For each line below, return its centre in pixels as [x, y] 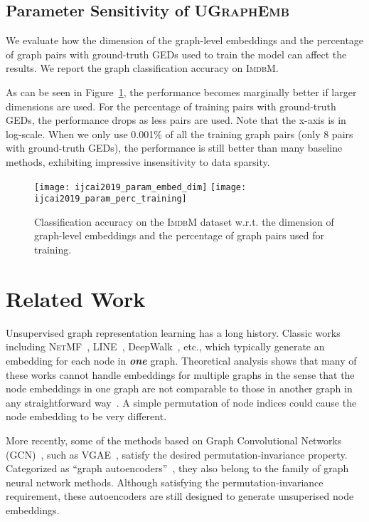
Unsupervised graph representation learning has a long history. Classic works [173, 332]
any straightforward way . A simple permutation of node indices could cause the [181, 402]
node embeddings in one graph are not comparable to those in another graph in [179, 388]
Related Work [76, 298]
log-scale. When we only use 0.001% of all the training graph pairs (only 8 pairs [180, 134]
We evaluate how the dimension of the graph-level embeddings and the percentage [185, 40]
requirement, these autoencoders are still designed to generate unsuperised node [180, 496]
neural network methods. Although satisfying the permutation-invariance [165, 482]
